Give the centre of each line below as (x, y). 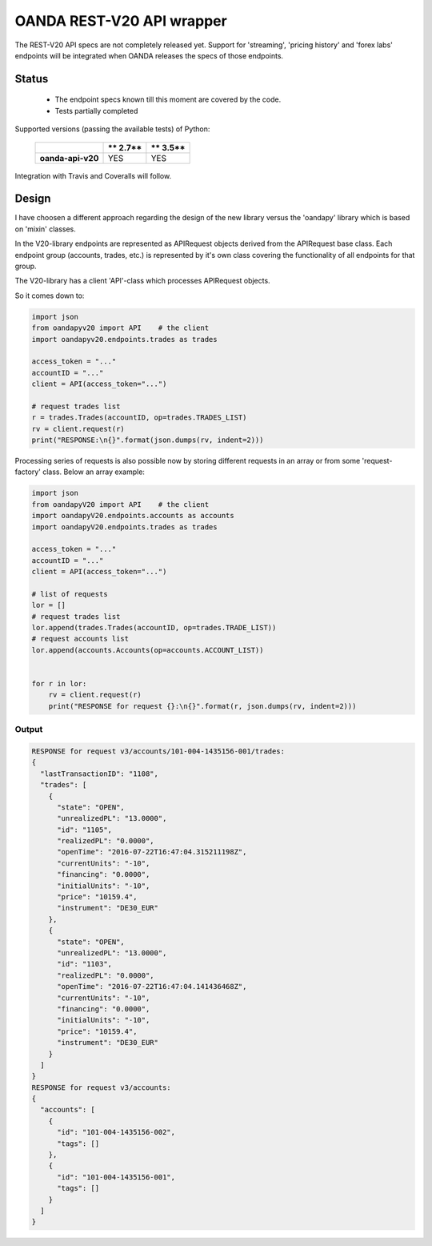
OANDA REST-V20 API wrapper (121, 21)
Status (32, 79)
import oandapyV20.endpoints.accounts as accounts (133, 516)
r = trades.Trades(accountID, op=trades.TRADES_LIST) (139, 418)
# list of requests (70, 594)
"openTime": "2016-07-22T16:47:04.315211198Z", (152, 852)
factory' (28, 472)
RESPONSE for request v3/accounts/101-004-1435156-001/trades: (158, 751)
